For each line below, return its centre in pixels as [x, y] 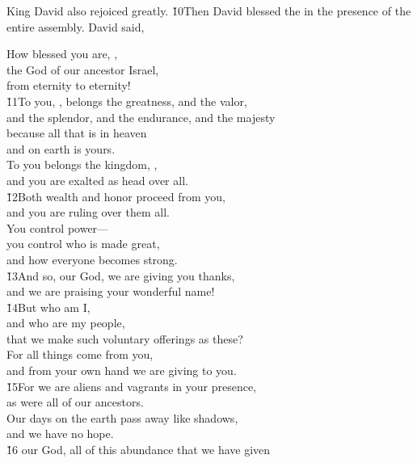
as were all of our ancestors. [75, 402]
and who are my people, [66, 323]
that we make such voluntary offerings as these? [125, 338]
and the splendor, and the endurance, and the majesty [141, 117]
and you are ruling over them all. [88, 212]
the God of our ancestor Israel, [83, 69]
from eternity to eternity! [69, 85]
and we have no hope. [60, 434]
